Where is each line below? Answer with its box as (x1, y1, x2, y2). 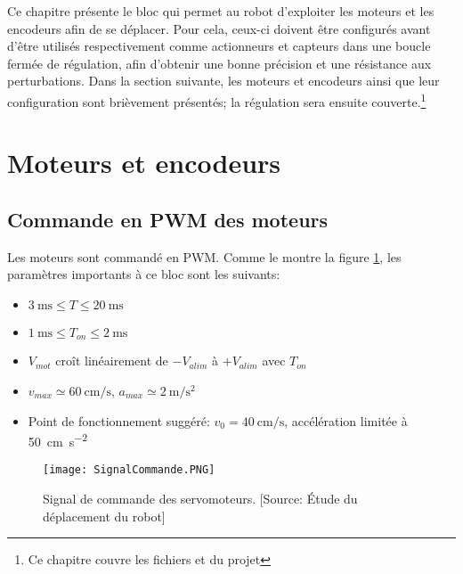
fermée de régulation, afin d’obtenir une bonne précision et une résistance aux (7, 53, 432, 72)
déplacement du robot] (43, 506, 166, 525)
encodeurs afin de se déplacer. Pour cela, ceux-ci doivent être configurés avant (7, 19, 431, 37)
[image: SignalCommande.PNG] (43, 463, 215, 477)
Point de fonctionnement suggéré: (28, 411, 210, 430)
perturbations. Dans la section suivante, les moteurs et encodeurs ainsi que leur (7, 71, 440, 90)
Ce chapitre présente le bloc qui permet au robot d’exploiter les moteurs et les (7, 2, 435, 20)
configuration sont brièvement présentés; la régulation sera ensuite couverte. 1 (7, 89, 426, 111)
